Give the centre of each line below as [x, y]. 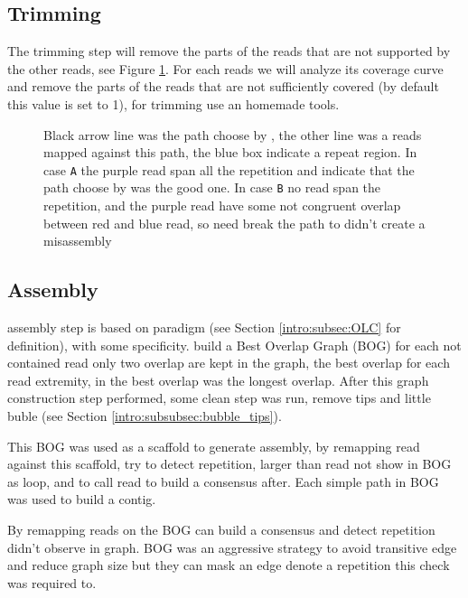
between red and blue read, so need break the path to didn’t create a [234, 223]
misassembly [78, 241]
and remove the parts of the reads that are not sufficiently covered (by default [223, 86]
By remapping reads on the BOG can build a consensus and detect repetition [221, 529]
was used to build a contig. [82, 499]
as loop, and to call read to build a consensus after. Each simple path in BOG [223, 481]
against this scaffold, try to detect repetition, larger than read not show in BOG [229, 464]
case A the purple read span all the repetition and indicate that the [229, 169]
